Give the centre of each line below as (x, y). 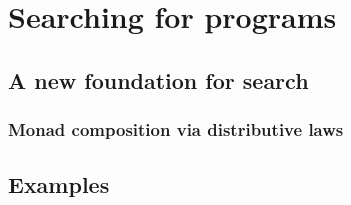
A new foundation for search (158, 79)
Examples (59, 184)
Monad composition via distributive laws (176, 129)
